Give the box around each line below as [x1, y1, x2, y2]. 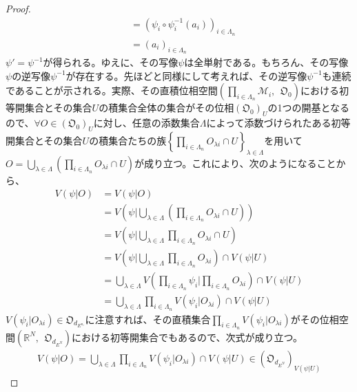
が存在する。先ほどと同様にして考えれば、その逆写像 [65, 68, 307, 83]
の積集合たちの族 [89, 133, 167, 147]
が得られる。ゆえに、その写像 [43, 55, 178, 69]
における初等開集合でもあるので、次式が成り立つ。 [72, 329, 303, 344]
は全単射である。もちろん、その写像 [184, 55, 349, 69]
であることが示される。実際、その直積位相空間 [6, 83, 218, 98]
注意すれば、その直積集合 [94, 312, 211, 326]
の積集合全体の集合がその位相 [99, 100, 234, 115]
